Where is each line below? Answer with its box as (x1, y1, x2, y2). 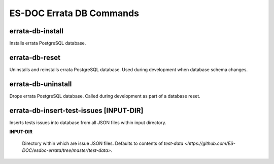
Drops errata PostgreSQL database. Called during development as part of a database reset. (9, 93, 200, 99)
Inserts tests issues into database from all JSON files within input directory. (9, 119, 167, 126)
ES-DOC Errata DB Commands (9, 8, 140, 19)
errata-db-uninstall (9, 80, 72, 88)
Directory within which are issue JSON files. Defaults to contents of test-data (22, 140, 184, 146)
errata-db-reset (9, 53, 61, 62)
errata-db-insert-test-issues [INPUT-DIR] (9, 106, 144, 115)
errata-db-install (9, 27, 63, 35)
